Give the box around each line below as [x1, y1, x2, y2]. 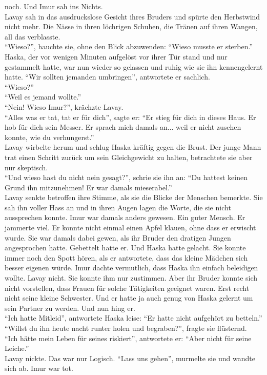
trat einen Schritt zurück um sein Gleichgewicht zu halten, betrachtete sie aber [5, 151, 253, 162]
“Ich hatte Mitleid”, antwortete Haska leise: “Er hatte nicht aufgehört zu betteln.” [5, 312, 262, 323]
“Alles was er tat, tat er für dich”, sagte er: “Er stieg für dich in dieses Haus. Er [5, 111, 256, 122]
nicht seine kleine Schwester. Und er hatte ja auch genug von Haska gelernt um [5, 292, 253, 303]
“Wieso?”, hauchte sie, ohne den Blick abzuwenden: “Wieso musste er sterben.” [5, 41, 253, 52]
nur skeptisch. [5, 162, 48, 172]
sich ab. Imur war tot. [5, 363, 73, 373]
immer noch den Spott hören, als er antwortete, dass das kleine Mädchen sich [5, 252, 248, 263]
